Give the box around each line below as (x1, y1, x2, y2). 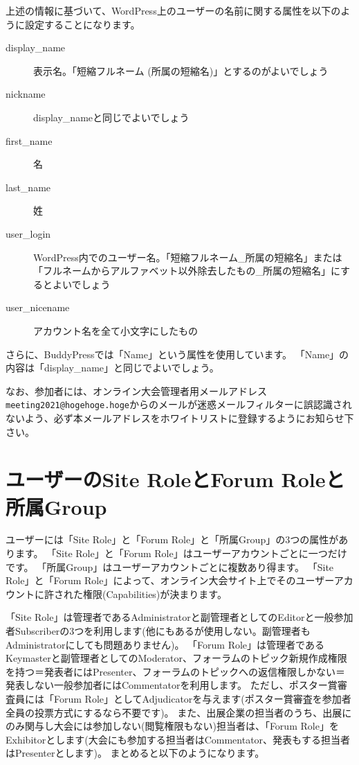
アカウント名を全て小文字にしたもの (33, 323, 198, 337)
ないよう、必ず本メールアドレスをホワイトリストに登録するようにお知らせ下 (6, 410, 354, 425)
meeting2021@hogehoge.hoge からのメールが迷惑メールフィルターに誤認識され (6, 397, 352, 412)
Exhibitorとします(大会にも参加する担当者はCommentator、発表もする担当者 (6, 732, 351, 746)
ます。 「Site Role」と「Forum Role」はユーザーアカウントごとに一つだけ (15, 546, 347, 561)
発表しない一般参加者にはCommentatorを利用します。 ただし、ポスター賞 (6, 678, 338, 692)
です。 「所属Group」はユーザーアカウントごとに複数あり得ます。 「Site (6, 559, 334, 574)
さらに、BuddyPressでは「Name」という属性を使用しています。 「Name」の (6, 346, 349, 361)
